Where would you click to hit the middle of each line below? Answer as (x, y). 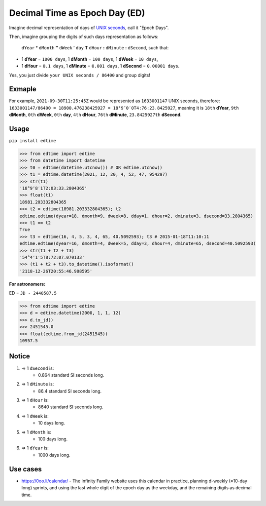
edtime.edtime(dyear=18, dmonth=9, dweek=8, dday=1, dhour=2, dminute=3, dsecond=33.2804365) (136, 216)
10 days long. (51, 423)
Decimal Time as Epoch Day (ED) (77, 13)
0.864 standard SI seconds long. (71, 375)
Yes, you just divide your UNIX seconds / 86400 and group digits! (80, 75)
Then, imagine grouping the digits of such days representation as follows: (84, 37)
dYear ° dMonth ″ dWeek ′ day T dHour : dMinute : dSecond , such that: (95, 48)
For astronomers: (27, 284)
